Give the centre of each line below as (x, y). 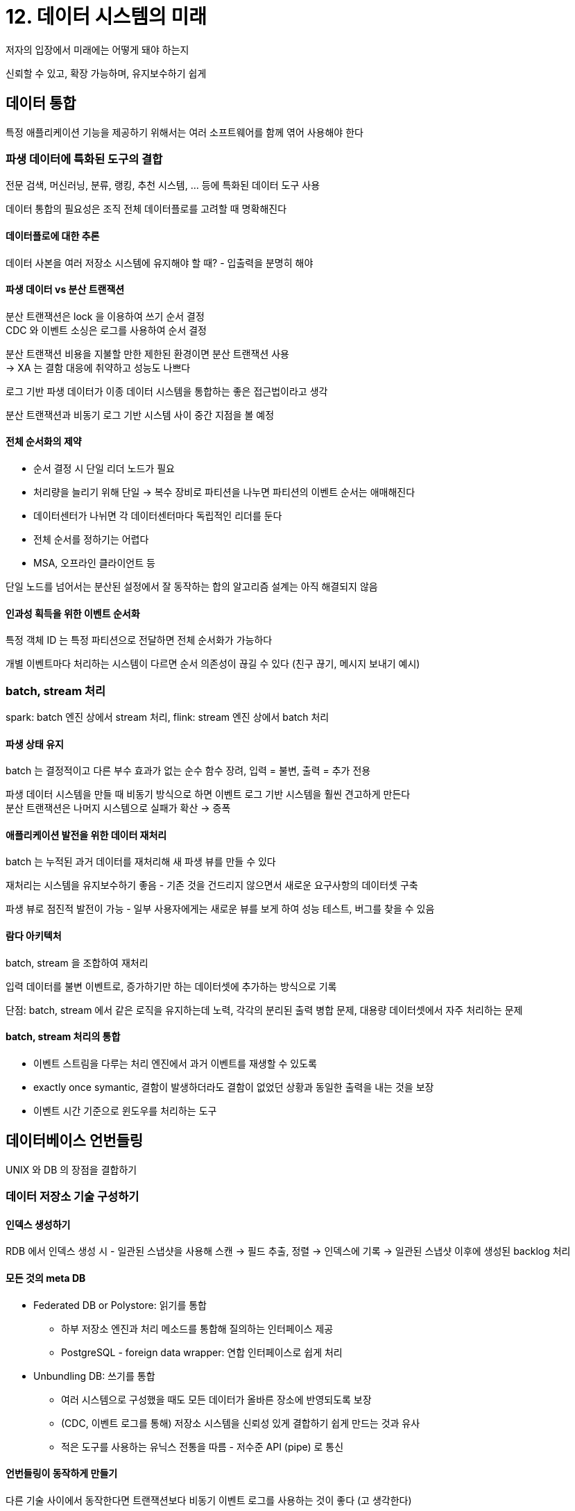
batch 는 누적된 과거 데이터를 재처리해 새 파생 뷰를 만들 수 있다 (141, 862)
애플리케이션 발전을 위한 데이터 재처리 (86, 835)
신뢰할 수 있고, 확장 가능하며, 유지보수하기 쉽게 (106, 73)
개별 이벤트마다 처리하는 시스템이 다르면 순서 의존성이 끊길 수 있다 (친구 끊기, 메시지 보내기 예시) (213, 664)
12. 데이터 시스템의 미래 (106, 17)
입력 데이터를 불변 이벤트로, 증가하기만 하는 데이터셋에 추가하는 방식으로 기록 (171, 986)
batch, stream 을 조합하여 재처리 (77, 962)
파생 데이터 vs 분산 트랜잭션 (65, 290)
